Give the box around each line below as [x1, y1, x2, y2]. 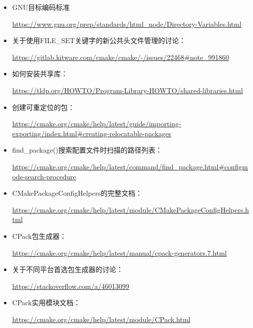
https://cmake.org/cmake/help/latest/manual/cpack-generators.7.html [12, 247, 227, 258]
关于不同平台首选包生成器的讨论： [12, 264, 123, 274]
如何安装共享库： [12, 68, 68, 79]
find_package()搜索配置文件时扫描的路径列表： [12, 145, 162, 155]
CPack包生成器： [12, 230, 67, 241]
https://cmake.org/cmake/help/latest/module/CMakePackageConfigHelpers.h [12, 204, 249, 215]
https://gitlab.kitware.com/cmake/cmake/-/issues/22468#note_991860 [12, 52, 229, 62]
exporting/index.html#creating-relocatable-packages [12, 128, 171, 138]
